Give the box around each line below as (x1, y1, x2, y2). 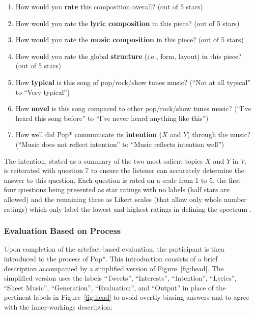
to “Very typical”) (15, 86, 70, 97)
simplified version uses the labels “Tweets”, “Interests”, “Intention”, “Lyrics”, (4, 273, 237, 283)
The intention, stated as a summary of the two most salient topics (4, 155, 203, 166)
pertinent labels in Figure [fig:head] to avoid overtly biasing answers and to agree (4, 292, 250, 302)
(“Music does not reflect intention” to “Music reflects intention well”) (15, 139, 225, 149)
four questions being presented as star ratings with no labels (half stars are (4, 184, 230, 195)
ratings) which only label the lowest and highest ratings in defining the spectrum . (4, 203, 252, 214)
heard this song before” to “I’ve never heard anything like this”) (15, 113, 209, 123)
